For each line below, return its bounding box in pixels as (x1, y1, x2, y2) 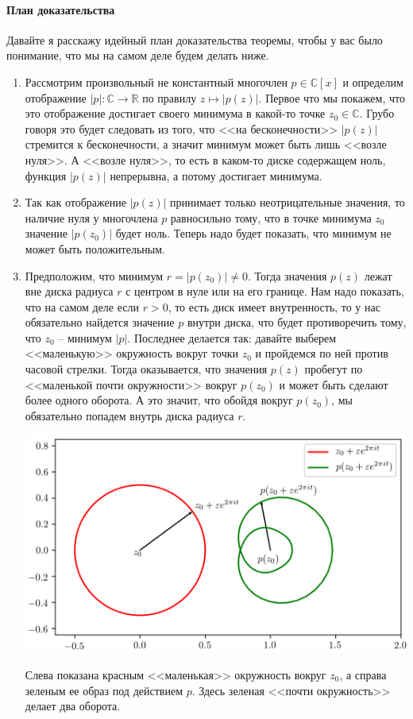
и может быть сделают (279, 376, 388, 392)
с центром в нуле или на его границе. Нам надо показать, (125, 283, 404, 300)
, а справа (339, 666, 387, 682)
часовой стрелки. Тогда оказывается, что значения (25, 361, 268, 377)
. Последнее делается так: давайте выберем (127, 329, 337, 346)
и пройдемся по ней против (255, 345, 388, 361)
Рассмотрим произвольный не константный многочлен (25, 73, 288, 90)
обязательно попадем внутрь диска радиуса (25, 407, 234, 423)
